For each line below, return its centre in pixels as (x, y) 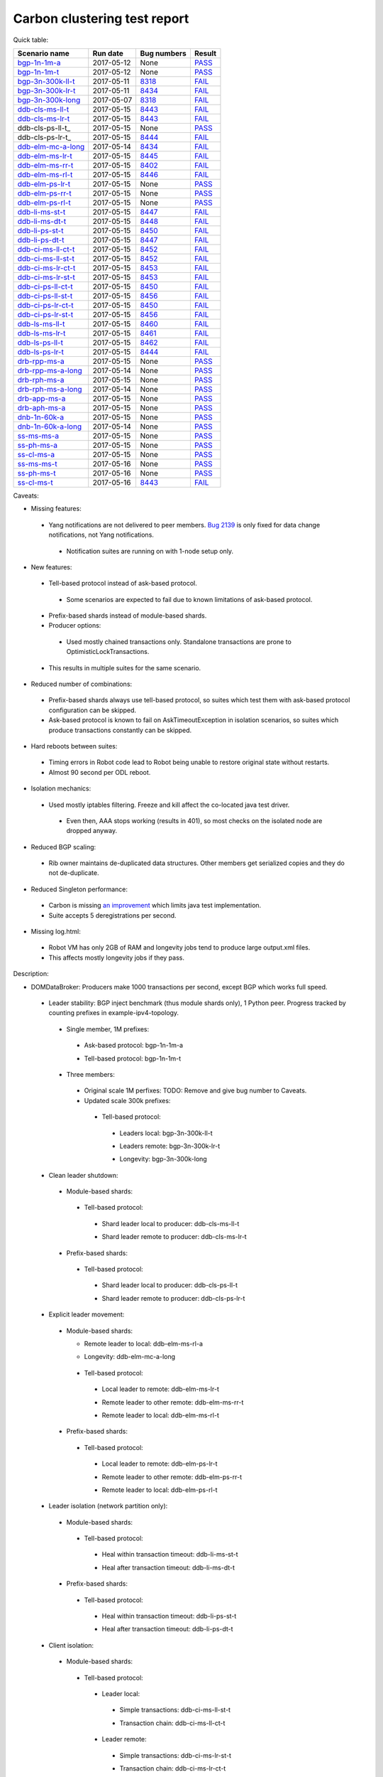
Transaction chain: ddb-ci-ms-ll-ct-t (172, 1723)
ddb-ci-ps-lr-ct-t (45, 305)
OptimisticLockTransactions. (108, 652)
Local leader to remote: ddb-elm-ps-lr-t (160, 1464)
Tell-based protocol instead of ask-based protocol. (123, 584)
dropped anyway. (92, 831)
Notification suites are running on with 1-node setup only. (150, 551)
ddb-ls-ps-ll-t (40, 343)
